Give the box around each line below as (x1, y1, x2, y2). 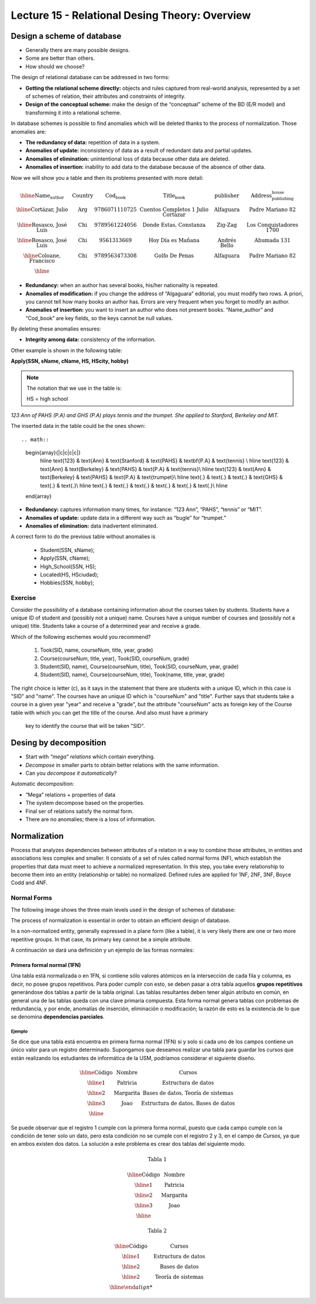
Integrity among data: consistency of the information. (25, 336, 156, 343)
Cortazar (162, 212, 186, 218)
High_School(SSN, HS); (40, 563, 97, 570)
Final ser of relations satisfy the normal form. (25, 808, 134, 815)
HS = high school (26, 396, 68, 403)
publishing (272, 196, 294, 202)
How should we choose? (25, 63, 85, 70)
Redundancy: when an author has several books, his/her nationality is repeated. (25, 282, 219, 289)
